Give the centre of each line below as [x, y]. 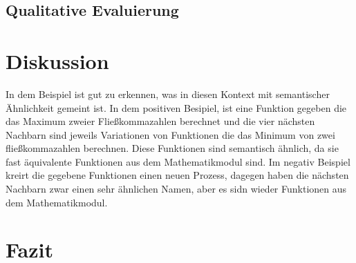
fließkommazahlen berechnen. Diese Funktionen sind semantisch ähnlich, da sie [172, 148]
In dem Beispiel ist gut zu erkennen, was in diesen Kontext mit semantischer [168, 94]
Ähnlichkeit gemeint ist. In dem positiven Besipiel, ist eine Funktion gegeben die [176, 107]
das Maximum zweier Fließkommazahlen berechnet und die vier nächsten [160, 121]
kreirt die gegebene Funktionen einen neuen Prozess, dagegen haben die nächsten [177, 175]
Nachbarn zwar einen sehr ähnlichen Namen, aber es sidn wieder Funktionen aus [176, 189]
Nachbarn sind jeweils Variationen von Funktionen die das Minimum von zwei [170, 134]
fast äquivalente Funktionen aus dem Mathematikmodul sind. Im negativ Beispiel [178, 161]
